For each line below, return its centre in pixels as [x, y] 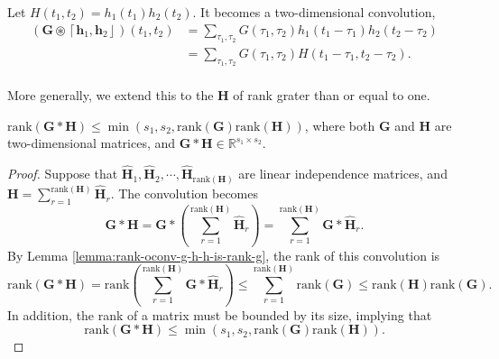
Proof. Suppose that [63, 174]
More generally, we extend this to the [111, 95]
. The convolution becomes [185, 193]
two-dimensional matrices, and [92, 143]
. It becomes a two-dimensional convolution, [314, 12]
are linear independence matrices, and [343, 174]
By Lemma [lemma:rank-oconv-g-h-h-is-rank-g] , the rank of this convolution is [224, 255]
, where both [340, 125]
